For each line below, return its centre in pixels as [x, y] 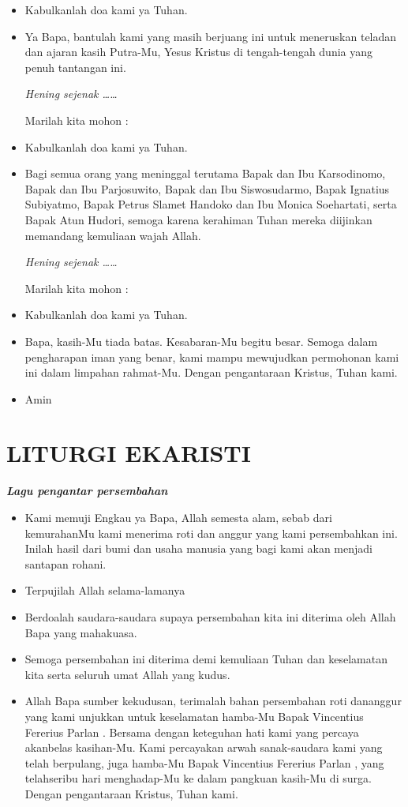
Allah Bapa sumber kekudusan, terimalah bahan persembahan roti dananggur [213, 701]
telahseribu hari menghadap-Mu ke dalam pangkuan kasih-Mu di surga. [198, 778]
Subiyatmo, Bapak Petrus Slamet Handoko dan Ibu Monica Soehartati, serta [211, 204]
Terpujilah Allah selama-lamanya [105, 590]
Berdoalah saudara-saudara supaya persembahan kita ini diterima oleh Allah [210, 616]
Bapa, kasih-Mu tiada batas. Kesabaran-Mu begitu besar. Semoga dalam [201, 341]
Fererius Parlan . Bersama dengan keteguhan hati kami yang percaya [192, 732]
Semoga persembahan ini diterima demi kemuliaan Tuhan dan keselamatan [206, 659]
